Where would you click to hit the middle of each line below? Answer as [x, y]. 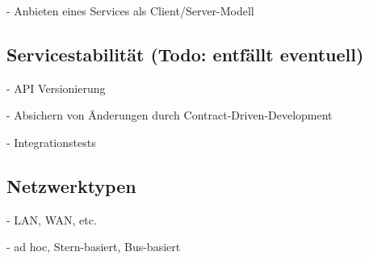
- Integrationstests [51, 142]
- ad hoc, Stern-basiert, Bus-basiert [94, 247]
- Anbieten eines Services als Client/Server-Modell [130, 10]
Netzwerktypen [71, 185]
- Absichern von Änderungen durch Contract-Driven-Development [170, 115]
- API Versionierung [56, 88]
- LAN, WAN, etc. [52, 219]
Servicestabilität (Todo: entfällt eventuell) [185, 54]
